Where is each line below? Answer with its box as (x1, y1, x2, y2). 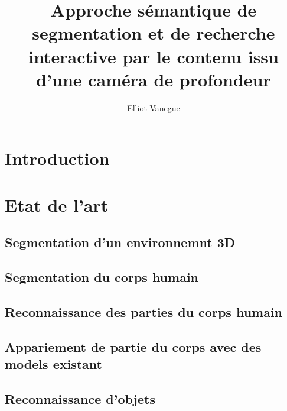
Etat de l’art (5, 192, 109, 216)
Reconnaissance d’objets (5, 389, 155, 407)
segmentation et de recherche (32, 21, 275, 45)
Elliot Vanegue (127, 101, 180, 114)
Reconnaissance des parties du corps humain (5, 302, 283, 321)
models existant (5, 354, 102, 373)
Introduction (5, 146, 110, 170)
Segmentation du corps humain (5, 268, 199, 286)
